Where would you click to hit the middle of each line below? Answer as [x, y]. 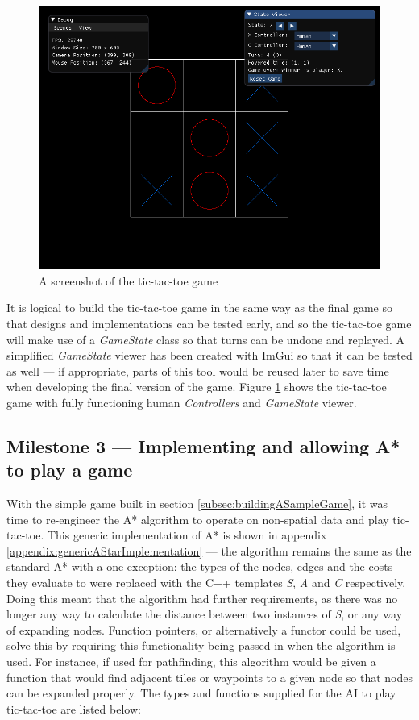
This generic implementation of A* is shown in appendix [187, 535]
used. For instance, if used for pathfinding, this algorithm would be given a [191, 662]
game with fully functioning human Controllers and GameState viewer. [182, 402]
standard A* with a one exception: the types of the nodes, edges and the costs [200, 566]
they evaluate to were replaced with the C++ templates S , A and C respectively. [206, 583]
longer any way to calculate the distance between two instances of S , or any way [205, 614]
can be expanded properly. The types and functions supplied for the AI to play [201, 693]
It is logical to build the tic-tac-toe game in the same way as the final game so [199, 308]
